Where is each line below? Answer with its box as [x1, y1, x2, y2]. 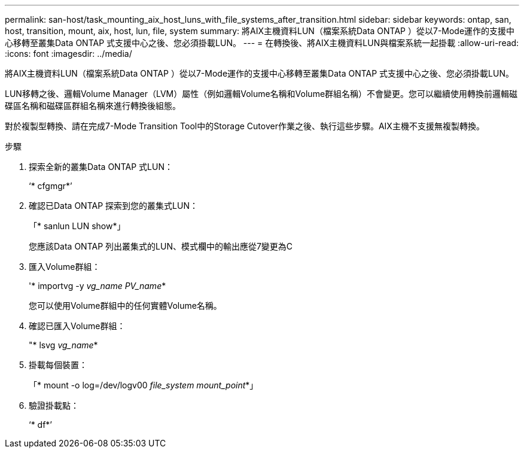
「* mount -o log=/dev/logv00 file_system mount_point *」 [29, 380, 258, 390]
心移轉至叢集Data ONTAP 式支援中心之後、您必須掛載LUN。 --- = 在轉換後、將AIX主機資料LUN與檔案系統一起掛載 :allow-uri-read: [5, 38, 519, 48]
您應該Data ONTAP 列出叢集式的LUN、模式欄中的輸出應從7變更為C [29, 241, 293, 251]
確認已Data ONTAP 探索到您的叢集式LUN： [29, 200, 198, 211]
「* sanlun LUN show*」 [29, 221, 126, 231]
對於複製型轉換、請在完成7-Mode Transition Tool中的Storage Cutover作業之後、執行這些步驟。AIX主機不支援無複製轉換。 [5, 121, 485, 131]
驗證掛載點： [29, 400, 79, 411]
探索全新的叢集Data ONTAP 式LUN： [29, 162, 173, 172]
